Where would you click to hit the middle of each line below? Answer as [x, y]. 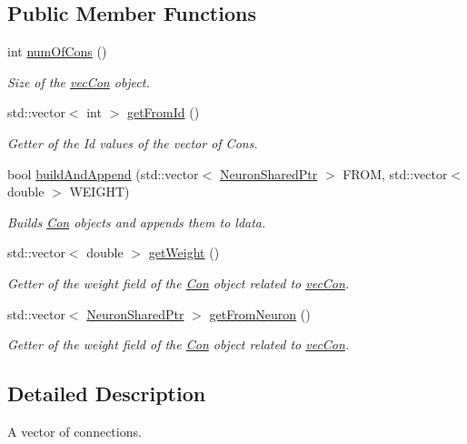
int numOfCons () [57, 51]
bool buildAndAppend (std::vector [103, 173]
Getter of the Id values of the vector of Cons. [133, 142]
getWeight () [184, 252]
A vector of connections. [75, 431]
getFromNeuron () [260, 313]
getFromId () [163, 112]
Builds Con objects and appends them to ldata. [137, 222]
